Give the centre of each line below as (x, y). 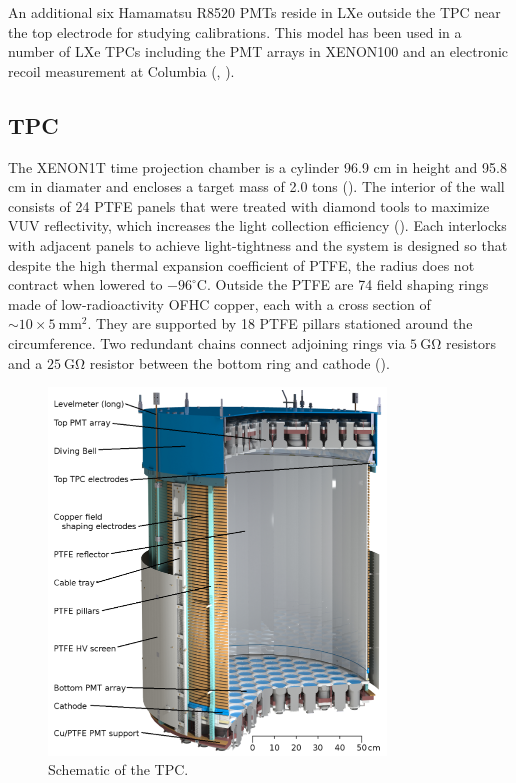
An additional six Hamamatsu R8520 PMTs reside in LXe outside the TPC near (254, 12)
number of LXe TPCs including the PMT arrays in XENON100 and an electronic (258, 51)
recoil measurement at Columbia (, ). (121, 70)
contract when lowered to (85, 284)
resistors (471, 342)
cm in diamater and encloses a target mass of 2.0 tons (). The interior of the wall (256, 186)
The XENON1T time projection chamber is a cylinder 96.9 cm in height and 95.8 (257, 166)
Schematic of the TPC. (118, 769)
